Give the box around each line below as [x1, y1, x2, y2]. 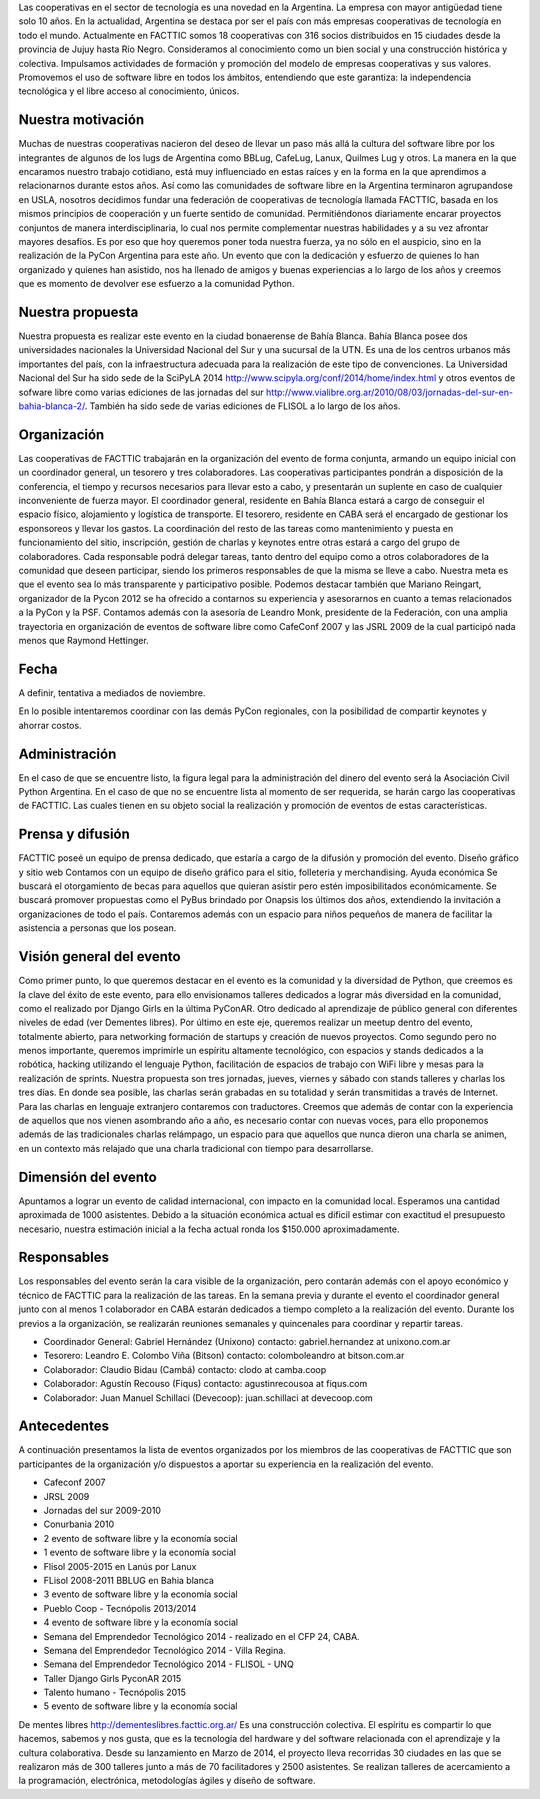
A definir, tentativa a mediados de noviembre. [18, 686, 206, 699]
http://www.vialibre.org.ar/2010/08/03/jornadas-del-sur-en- [265, 386, 514, 398]
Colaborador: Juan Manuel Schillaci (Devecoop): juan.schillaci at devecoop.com [43, 1391, 374, 1404]
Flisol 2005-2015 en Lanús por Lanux [43, 1560, 197, 1572]
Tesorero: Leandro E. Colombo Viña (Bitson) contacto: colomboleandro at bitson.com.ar [43, 1350, 405, 1362]
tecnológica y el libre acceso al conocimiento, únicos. [18, 85, 240, 97]
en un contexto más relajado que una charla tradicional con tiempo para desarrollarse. [18, 1142, 374, 1154]
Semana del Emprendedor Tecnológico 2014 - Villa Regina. [43, 1644, 287, 1656]
